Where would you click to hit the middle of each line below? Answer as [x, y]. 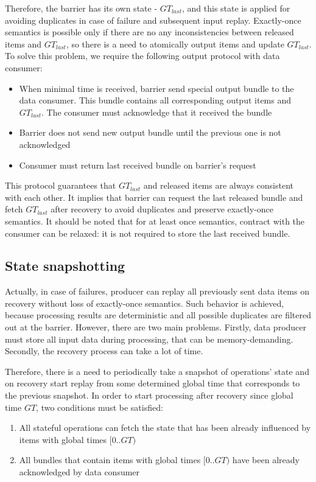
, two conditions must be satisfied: [100, 407]
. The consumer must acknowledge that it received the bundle [157, 112]
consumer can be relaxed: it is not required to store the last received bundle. [148, 233]
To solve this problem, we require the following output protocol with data [142, 56]
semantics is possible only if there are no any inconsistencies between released [149, 32]
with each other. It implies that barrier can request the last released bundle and [154, 197]
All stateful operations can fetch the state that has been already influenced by [165, 428]
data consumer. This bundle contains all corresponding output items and [155, 100]
